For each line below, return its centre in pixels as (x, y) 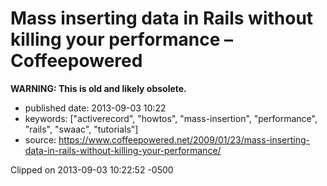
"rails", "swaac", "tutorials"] (81, 129)
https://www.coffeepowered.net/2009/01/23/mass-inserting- (184, 139)
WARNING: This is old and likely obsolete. (98, 88)
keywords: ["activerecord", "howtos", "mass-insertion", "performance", (171, 118)
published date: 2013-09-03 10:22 (95, 108)
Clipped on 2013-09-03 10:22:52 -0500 (92, 169)
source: (40, 139)
